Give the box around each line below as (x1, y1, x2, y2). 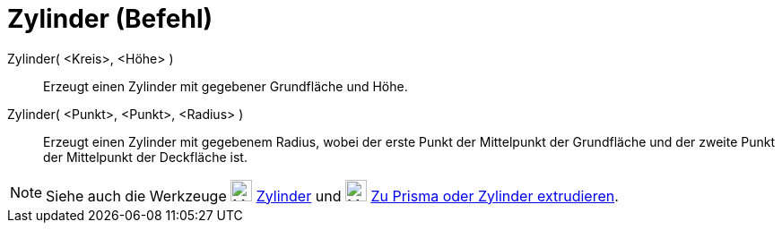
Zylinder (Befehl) (7, 4, 213, 34)
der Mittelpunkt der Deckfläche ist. (43, 149, 248, 165)
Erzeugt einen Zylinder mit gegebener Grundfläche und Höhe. (43, 78, 408, 94)
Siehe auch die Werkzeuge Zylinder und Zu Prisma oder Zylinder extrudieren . (46, 186, 619, 205)
